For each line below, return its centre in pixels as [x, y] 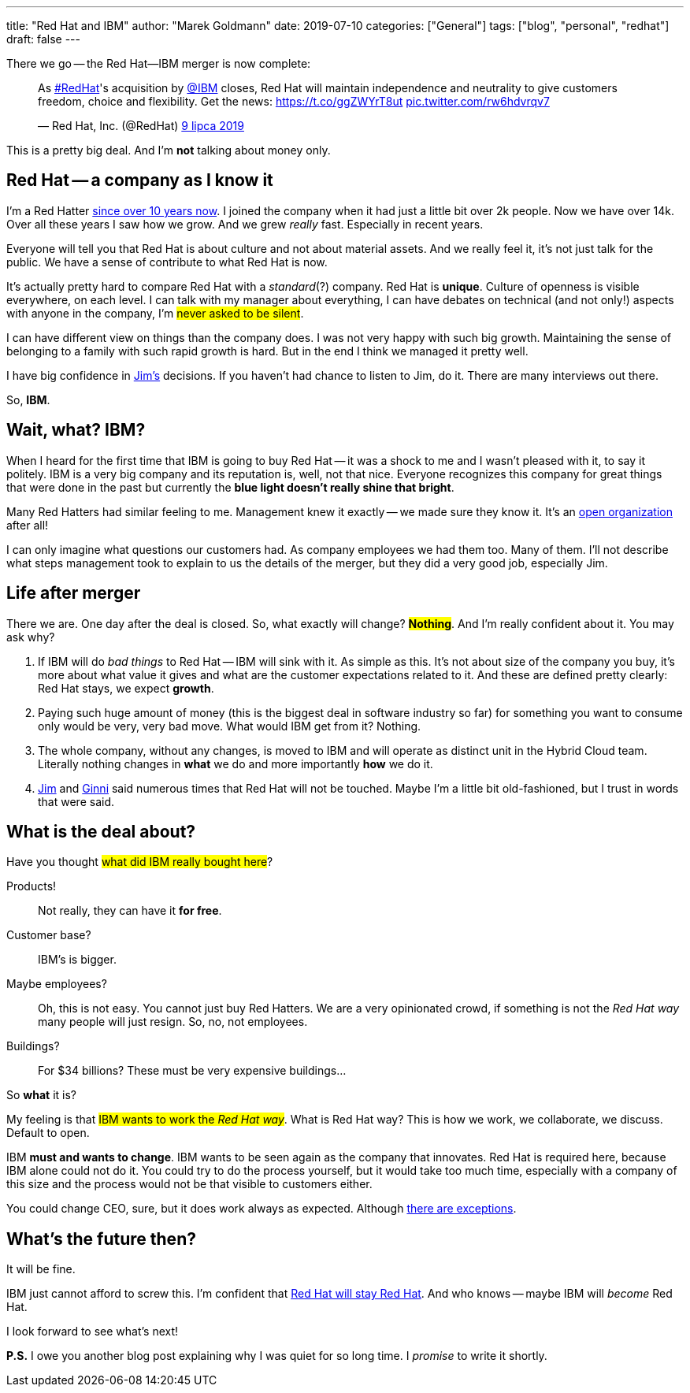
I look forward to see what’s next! [93, 1332]
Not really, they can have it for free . [130, 911]
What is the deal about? [101, 831]
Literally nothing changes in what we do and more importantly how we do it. [236, 763]
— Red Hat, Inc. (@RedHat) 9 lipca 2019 [141, 126]
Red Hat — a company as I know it [140, 180]
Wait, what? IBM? [76, 430]
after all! [28, 525]
